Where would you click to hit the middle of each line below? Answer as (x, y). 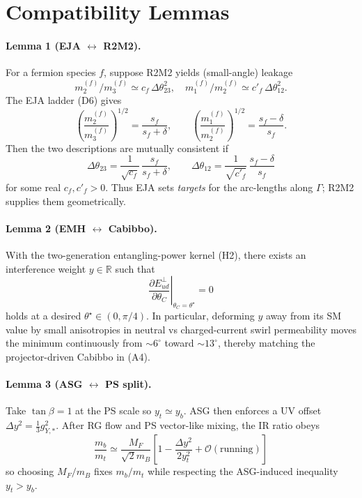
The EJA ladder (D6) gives (64, 100)
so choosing (30, 471)
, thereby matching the (266, 343)
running (236, 450)
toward (179, 343)
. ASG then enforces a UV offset (252, 410)
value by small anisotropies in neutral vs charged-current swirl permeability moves (181, 329)
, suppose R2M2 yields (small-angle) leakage (198, 72)
